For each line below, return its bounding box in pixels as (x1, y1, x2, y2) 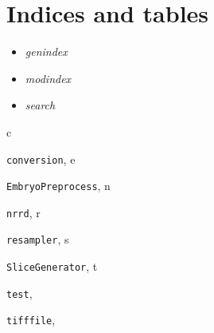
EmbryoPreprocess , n (6, 177, 111, 194)
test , (6, 284, 33, 301)
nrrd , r (6, 204, 41, 220)
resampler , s (6, 231, 69, 248)
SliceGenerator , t (6, 258, 98, 275)
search (25, 97, 56, 113)
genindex (25, 43, 68, 60)
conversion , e (6, 150, 76, 167)
